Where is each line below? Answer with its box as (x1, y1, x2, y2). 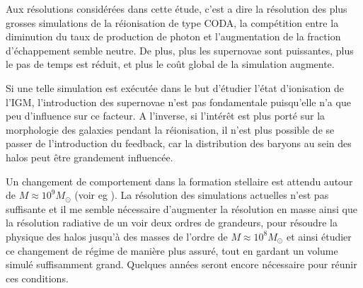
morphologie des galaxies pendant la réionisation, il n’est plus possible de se (6, 122, 335, 137)
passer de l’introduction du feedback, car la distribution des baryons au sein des (6, 136, 352, 151)
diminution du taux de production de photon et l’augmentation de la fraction (6, 29, 341, 44)
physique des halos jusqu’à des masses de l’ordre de (6, 229, 228, 243)
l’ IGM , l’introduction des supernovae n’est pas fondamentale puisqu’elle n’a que (6, 94, 351, 109)
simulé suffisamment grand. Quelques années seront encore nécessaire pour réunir (6, 257, 357, 272)
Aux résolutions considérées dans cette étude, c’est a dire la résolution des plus (6, 1, 347, 16)
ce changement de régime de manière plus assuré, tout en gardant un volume (6, 243, 338, 258)
